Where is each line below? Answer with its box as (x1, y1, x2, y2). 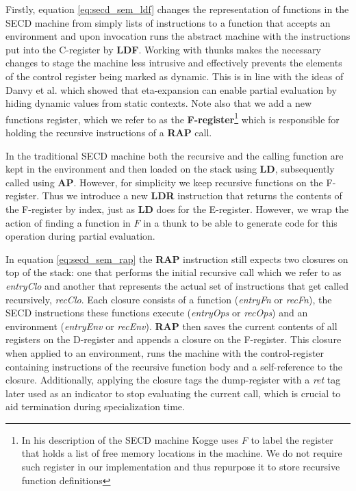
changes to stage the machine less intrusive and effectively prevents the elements (5, 55, 342, 70)
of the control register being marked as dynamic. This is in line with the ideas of (5, 68, 344, 83)
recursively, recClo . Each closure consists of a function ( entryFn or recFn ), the (5, 292, 332, 306)
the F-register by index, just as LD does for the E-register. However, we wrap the (5, 201, 348, 216)
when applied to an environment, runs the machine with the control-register (5, 345, 325, 360)
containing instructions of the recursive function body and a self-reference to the (5, 359, 343, 373)
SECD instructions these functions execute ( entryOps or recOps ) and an (5, 305, 308, 320)
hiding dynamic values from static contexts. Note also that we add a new (5, 96, 312, 110)
